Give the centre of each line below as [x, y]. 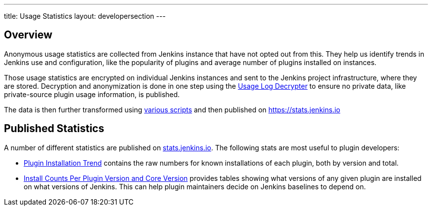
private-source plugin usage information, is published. [92, 94]
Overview [28, 35]
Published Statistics [54, 129]
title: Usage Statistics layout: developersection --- [85, 16]
